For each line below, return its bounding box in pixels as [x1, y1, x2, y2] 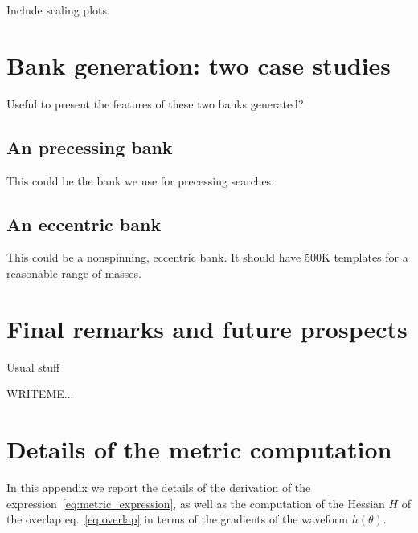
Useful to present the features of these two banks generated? [6, 95, 304, 112]
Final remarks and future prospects [6, 311, 408, 344]
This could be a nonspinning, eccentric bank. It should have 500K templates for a [6, 249, 408, 266]
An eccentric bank [6, 211, 162, 236]
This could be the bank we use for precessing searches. [6, 172, 275, 189]
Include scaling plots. [6, 2, 110, 18]
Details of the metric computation [6, 433, 392, 465]
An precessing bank [6, 134, 173, 159]
